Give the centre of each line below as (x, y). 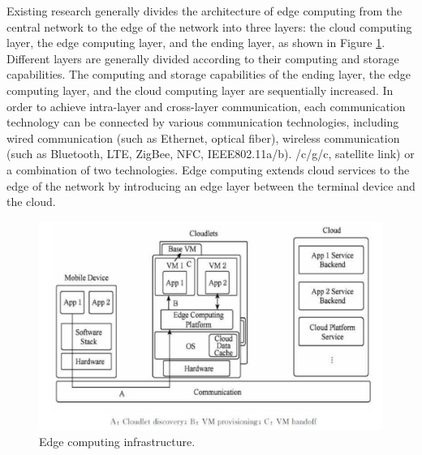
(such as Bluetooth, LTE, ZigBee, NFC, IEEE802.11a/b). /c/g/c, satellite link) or (211, 154)
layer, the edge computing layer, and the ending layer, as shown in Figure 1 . (196, 43)
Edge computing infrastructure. (117, 441)
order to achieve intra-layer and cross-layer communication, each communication (206, 106)
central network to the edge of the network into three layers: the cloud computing (209, 26)
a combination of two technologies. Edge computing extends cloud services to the (208, 169)
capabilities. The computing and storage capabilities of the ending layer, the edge (209, 74)
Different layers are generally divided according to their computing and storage (203, 58)
